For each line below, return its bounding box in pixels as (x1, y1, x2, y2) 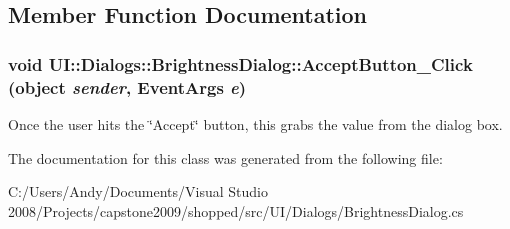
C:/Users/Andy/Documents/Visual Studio (8, 181, 268, 202)
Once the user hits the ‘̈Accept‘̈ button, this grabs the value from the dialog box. (8, 113, 503, 134)
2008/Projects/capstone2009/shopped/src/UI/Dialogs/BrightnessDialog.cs (8, 200, 464, 221)
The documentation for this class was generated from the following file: (8, 147, 443, 168)
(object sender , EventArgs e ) (8, 74, 247, 99)
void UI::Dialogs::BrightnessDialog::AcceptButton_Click (8, 51, 473, 76)
